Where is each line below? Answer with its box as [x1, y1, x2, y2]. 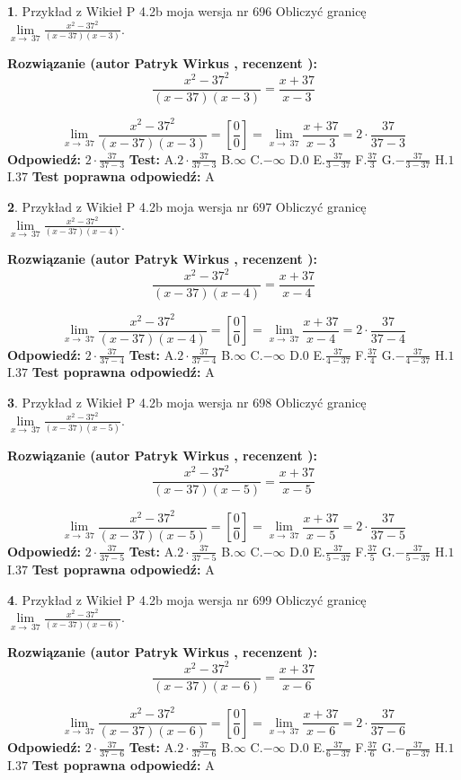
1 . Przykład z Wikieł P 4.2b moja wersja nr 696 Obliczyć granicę [7, 2, 367, 20]
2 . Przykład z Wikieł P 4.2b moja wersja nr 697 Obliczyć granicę [7, 197, 367, 216]
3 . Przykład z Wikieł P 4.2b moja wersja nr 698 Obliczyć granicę [7, 393, 367, 412]
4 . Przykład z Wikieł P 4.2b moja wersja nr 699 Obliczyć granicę [7, 590, 367, 609]
